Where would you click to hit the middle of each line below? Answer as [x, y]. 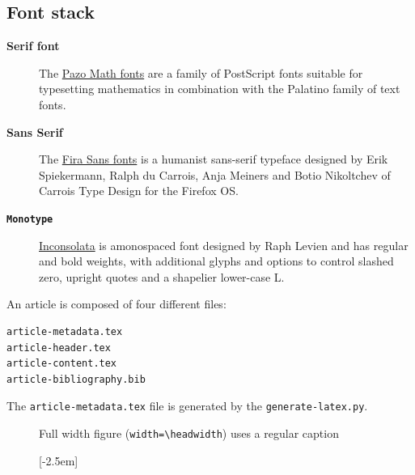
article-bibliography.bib [76, 379]
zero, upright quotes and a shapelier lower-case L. [162, 276]
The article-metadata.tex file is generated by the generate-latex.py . [187, 406]
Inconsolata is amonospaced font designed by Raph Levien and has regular [224, 245]
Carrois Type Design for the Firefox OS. [139, 191]
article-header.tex [59, 348]
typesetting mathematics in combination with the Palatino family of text [220, 89]
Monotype [30, 219]
